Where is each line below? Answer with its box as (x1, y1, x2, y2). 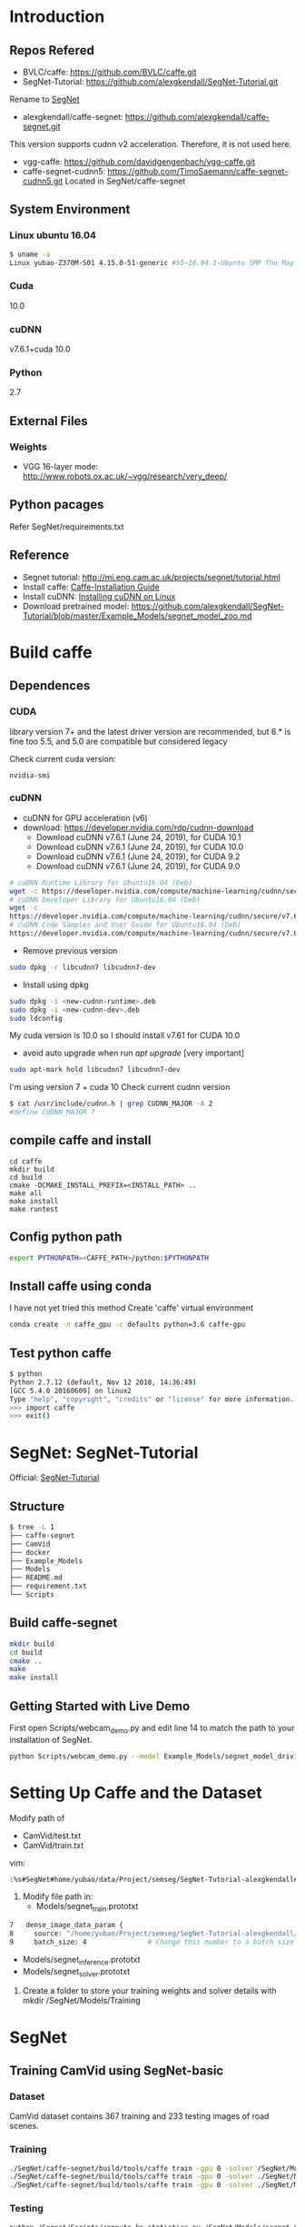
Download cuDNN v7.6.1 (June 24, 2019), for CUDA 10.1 (35, 831, 242, 842)
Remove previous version (22, 945, 118, 955)
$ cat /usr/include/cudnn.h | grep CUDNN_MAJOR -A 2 (9, 1099, 213, 1109)
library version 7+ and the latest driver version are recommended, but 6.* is (9, 726, 291, 737)
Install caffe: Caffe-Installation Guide (22, 581, 161, 592)
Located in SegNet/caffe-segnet (64, 175, 186, 186)
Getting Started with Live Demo (9, 1698, 191, 1714)
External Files (9, 413, 88, 429)
